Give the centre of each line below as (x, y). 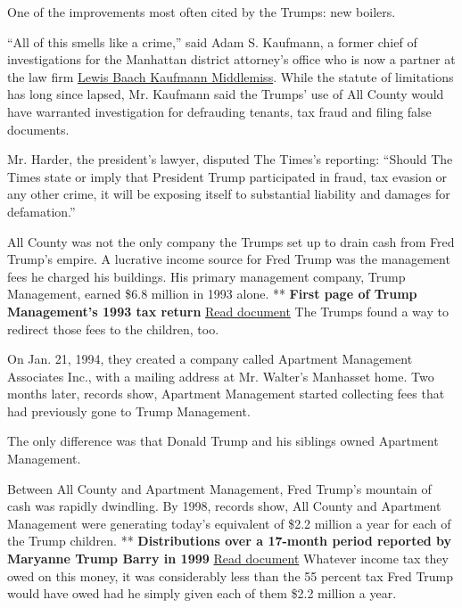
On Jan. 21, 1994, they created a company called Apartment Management (210, 359)
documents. (38, 129)
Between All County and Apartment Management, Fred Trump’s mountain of (219, 488)
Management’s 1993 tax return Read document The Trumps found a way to (228, 311)
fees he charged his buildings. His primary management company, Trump (206, 276)
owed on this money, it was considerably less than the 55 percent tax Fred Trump (231, 575)
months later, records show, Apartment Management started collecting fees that (226, 394)
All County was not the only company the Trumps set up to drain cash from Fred (231, 241)
